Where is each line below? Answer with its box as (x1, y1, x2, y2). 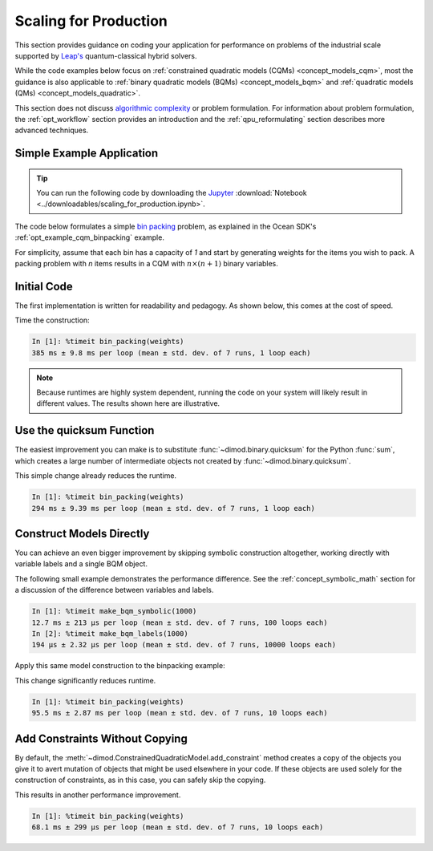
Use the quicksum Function (14, 423, 155, 437)
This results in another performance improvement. (14, 790, 181, 800)
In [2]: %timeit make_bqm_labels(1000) (31, 629, 188, 638)
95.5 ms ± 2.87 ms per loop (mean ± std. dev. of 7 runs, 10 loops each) (31, 708, 328, 718)
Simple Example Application (14, 147, 159, 160)
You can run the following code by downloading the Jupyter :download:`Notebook (36, 188, 308, 198)
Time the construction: (14, 315, 90, 325)
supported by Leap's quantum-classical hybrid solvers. (14, 51, 197, 60)
